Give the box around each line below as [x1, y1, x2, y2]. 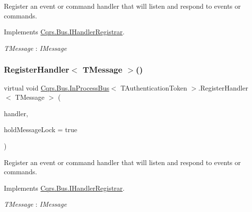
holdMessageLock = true [4, 124, 78, 135]
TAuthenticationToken [120, 82, 187, 92]
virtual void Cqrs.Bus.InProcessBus [4, 82, 110, 92]
